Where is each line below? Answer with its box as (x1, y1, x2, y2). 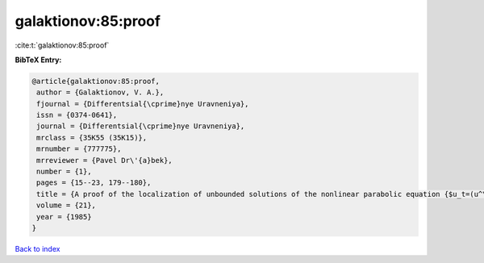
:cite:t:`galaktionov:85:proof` (15, 40, 110, 50)
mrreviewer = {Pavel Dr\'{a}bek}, (36, 156, 173, 165)
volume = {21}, (36, 201, 97, 210)
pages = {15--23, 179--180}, (36, 178, 152, 187)
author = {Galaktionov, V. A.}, (36, 88, 165, 97)
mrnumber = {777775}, (36, 144, 122, 153)
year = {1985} (36, 212, 92, 221)
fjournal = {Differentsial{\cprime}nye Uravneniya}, (36, 99, 249, 108)
